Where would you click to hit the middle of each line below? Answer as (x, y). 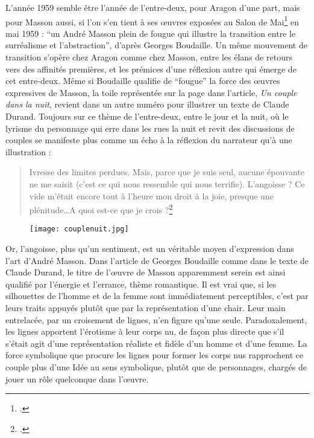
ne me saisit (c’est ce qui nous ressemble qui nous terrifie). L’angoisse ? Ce (167, 183)
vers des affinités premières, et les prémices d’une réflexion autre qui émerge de (151, 69)
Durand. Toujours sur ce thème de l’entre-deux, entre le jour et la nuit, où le (147, 116)
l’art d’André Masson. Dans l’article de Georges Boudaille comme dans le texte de (157, 260)
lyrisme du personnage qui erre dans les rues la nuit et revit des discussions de (150, 128)
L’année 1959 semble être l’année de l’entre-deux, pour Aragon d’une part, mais (153, 7)
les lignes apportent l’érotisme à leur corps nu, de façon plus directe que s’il (145, 331)
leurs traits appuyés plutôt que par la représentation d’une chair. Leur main (146, 308)
